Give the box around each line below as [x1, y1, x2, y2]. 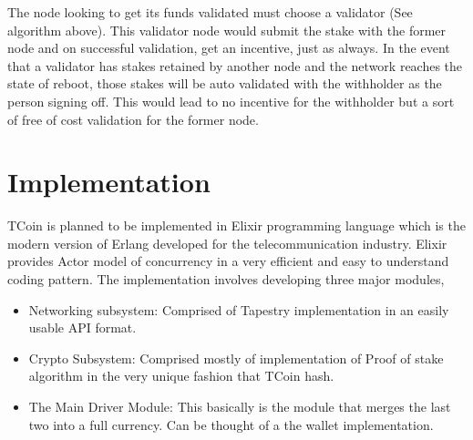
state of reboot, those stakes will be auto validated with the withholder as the [7, 74, 442, 93]
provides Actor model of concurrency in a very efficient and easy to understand [7, 251, 449, 271]
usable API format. [28, 318, 137, 337]
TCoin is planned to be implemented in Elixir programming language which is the [7, 216, 466, 235]
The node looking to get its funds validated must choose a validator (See [7, 3, 413, 21]
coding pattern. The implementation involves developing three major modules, [7, 270, 445, 289]
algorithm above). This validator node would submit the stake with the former [7, 20, 447, 39]
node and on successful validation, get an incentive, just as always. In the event [7, 38, 450, 57]
